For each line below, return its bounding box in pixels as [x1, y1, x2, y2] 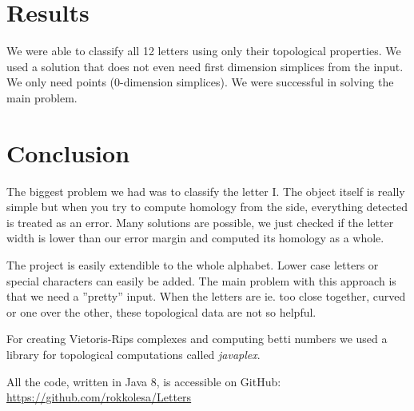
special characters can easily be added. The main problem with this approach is [6, 272, 396, 289]
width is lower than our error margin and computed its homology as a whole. [6, 229, 384, 246]
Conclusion [6, 136, 130, 169]
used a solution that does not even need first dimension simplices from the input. [6, 58, 404, 74]
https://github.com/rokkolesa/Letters [6, 389, 192, 405]
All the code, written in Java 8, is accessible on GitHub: [6, 373, 281, 389]
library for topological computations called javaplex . [6, 345, 261, 362]
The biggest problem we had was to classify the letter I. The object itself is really [6, 182, 405, 199]
